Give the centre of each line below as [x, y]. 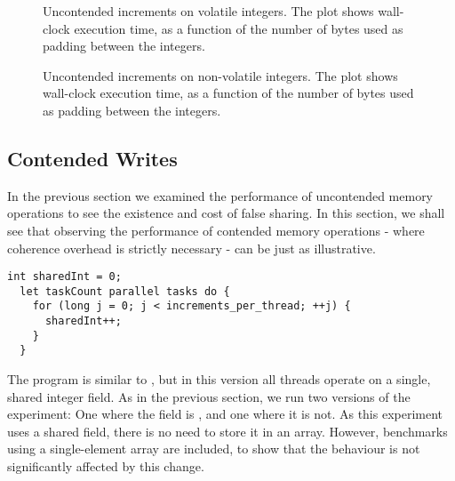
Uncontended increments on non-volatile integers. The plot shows [220, 75]
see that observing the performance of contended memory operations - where [216, 230]
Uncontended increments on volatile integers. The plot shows [208, 11]
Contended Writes [92, 158]
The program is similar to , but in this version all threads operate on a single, [219, 379]
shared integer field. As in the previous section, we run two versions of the [209, 396]
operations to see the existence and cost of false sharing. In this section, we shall [226, 213]
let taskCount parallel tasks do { [125, 291]
